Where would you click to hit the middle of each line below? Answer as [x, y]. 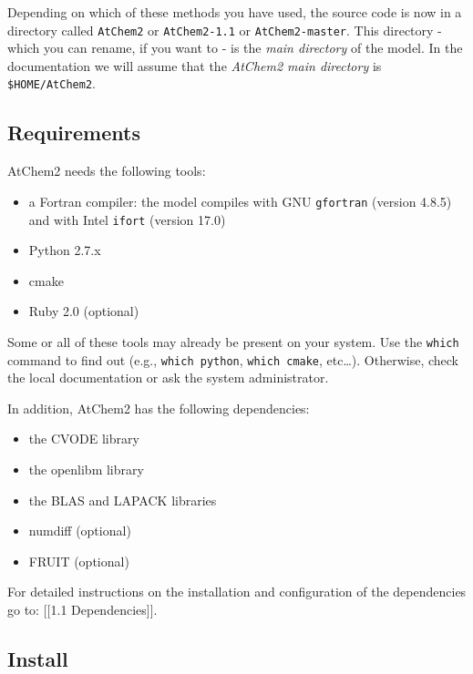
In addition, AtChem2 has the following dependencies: [159, 408]
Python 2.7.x [65, 250]
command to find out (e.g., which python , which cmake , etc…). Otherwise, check [233, 359]
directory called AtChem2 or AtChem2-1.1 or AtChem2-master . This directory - [225, 30]
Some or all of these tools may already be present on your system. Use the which [233, 341]
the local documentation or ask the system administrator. [168, 378]
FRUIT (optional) [79, 561]
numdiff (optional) [80, 531]
